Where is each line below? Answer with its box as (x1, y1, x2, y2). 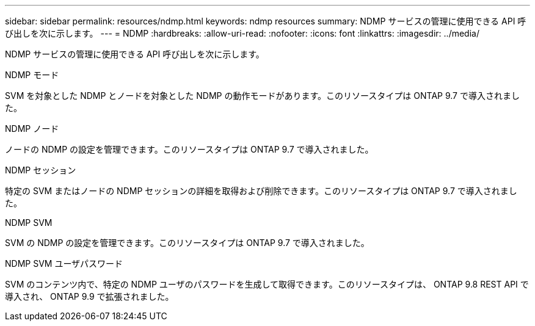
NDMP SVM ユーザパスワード (5, 258, 123, 269)
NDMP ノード (5, 123, 59, 134)
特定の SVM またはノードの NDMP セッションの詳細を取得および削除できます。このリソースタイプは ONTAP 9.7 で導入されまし (5, 186, 517, 196)
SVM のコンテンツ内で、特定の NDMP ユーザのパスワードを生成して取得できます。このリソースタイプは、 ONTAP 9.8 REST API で (5, 279, 529, 289)
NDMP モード (5, 70, 59, 80)
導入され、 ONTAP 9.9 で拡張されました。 (5, 291, 174, 302)
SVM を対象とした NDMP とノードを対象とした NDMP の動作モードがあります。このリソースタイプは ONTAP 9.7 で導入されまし (5, 90, 520, 101)
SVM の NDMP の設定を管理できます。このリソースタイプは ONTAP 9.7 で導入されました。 (5, 237, 369, 248)
